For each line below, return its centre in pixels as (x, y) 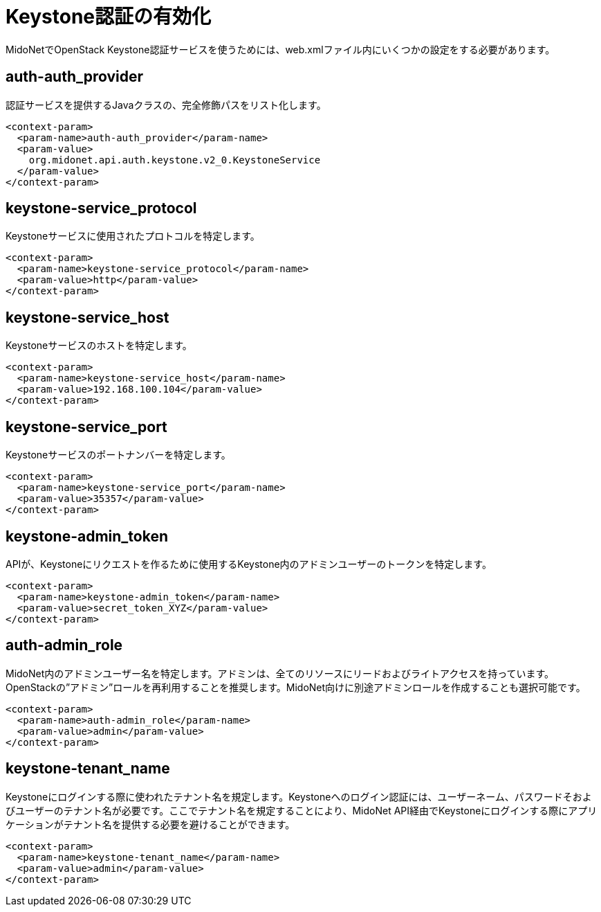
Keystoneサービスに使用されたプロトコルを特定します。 (133, 236)
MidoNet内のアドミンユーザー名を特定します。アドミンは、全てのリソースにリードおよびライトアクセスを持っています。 (280, 673)
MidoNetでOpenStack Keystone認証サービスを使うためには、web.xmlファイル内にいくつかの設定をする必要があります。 (280, 49)
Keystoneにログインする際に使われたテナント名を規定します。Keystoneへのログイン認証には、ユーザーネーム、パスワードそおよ (299, 796)
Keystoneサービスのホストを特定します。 (99, 346)
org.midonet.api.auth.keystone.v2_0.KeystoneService (175, 160)
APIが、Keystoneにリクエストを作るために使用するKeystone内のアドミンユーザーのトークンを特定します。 (249, 564)
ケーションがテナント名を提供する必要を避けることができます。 (150, 824)
